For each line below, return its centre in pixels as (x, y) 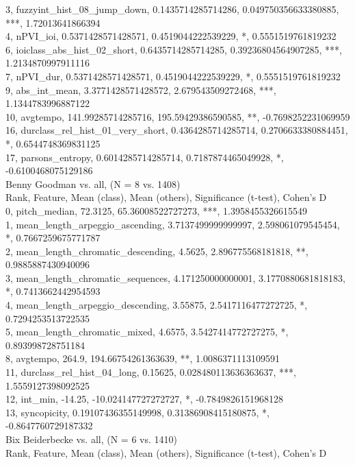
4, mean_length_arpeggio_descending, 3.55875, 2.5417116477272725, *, (157, 305)
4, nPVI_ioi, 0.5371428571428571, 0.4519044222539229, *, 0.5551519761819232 (171, 36)
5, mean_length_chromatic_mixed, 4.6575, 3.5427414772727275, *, (147, 332)
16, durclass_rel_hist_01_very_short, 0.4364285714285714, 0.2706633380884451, (177, 130)
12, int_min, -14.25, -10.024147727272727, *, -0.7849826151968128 (144, 399)
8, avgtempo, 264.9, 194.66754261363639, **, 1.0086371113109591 (143, 358)
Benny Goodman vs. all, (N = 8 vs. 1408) (93, 183)
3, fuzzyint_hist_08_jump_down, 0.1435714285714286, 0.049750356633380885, (172, 9)
